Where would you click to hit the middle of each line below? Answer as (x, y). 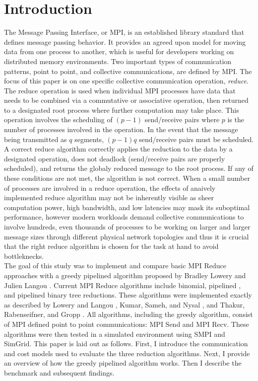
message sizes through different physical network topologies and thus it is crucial (127, 236)
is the (236, 119)
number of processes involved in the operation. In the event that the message (121, 129)
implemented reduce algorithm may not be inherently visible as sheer (109, 197)
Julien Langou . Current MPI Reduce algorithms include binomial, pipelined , (123, 285)
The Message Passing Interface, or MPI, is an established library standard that (124, 32)
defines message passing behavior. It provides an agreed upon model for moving (125, 41)
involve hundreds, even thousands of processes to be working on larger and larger (127, 227)
